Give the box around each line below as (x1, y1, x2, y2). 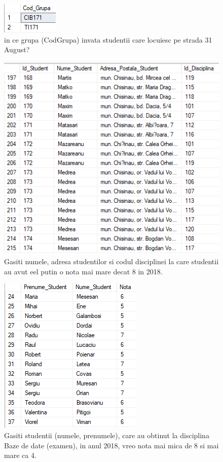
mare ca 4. (4, 450, 36, 460)
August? (4, 44, 30, 55)
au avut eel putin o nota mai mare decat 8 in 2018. (4, 266, 163, 276)
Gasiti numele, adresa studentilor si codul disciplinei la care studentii (4, 256, 219, 267)
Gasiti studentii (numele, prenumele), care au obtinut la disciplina (4, 430, 209, 440)
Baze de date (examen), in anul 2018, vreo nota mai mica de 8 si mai (4, 440, 219, 450)
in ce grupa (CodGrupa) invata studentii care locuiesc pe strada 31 (4, 34, 212, 45)
